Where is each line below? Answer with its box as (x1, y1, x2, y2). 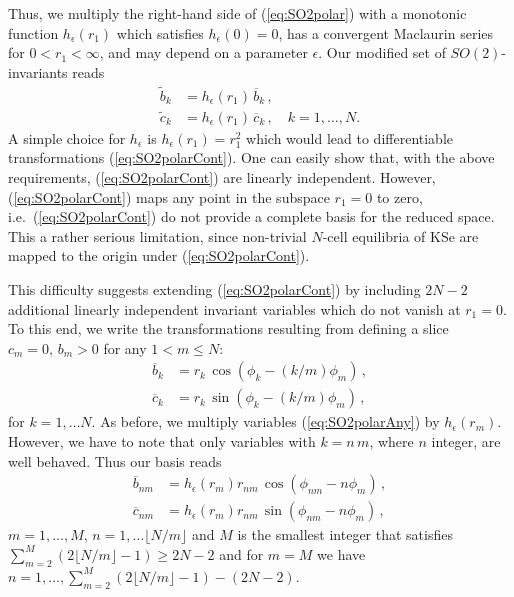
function (8, 22, 59, 43)
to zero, (376, 186, 423, 207)
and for (219, 543, 264, 564)
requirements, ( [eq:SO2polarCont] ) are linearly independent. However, (8, 167, 436, 188)
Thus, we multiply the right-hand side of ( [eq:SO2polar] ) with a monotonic (8, 3, 467, 23)
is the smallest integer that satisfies (237, 524, 453, 545)
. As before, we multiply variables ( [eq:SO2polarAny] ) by (91, 411, 440, 432)
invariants (8, 61, 68, 82)
